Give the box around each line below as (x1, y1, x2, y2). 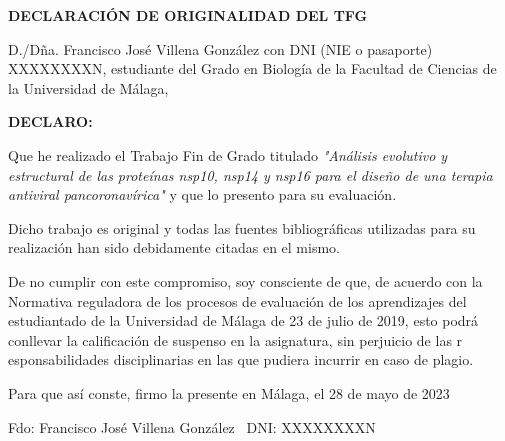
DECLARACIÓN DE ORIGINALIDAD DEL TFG (8, 5, 368, 25)
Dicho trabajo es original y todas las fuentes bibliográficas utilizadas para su (8, 217, 476, 238)
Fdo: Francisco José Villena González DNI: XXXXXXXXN (8, 416, 376, 437)
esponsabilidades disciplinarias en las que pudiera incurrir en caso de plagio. (8, 349, 474, 370)
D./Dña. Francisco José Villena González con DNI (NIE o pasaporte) (8, 38, 433, 59)
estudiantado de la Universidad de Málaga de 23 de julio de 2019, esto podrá (8, 310, 479, 331)
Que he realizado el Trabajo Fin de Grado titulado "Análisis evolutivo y (8, 144, 448, 165)
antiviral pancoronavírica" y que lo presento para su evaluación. (8, 184, 397, 205)
